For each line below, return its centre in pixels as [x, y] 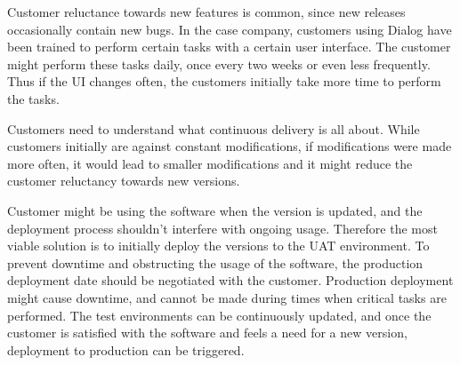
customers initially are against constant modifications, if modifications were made [230, 146]
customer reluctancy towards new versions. [124, 181]
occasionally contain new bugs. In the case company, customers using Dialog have [230, 29]
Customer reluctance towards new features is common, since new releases [206, 12]
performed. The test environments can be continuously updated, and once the [219, 315]
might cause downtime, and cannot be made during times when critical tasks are [227, 297]
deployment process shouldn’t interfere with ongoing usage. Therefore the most [222, 228]
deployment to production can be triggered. [126, 349]
